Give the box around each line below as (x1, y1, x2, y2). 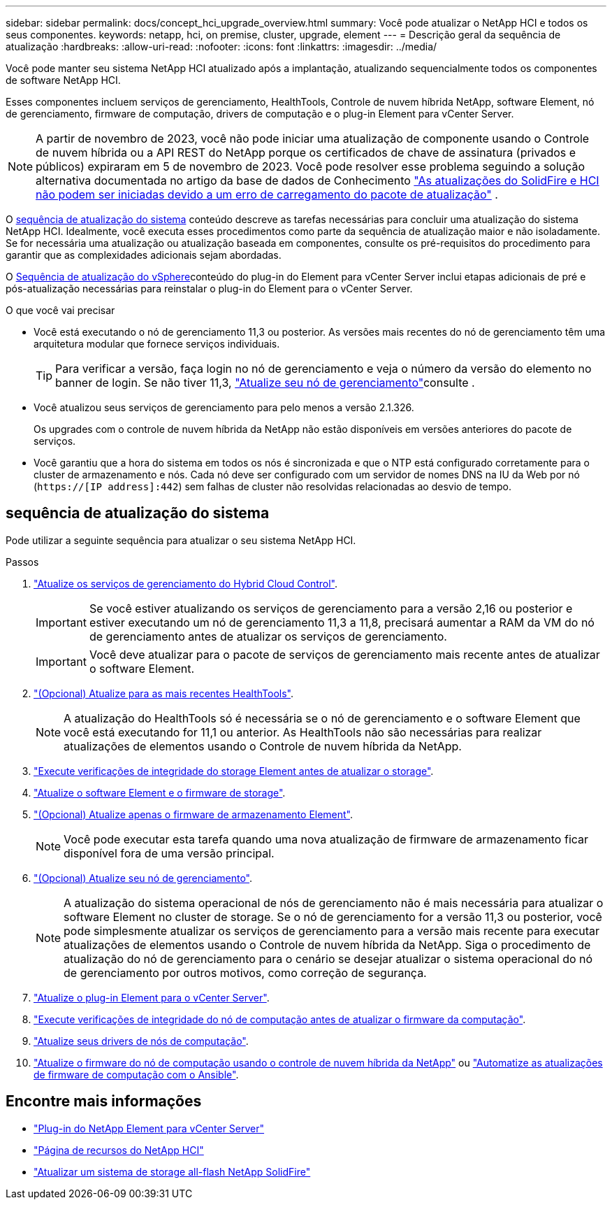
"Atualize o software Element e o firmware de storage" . (34, 786, 286, 799)
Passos (6, 555, 39, 568)
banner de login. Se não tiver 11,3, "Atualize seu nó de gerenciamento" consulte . (55, 376, 475, 390)
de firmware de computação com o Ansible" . (34, 1068, 239, 1081)
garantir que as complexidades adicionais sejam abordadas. (6, 249, 282, 261)
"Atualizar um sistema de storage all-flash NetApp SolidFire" (34, 1165, 311, 1178)
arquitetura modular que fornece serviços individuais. (34, 338, 280, 350)
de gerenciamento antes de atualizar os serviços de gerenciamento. (89, 629, 447, 643)
